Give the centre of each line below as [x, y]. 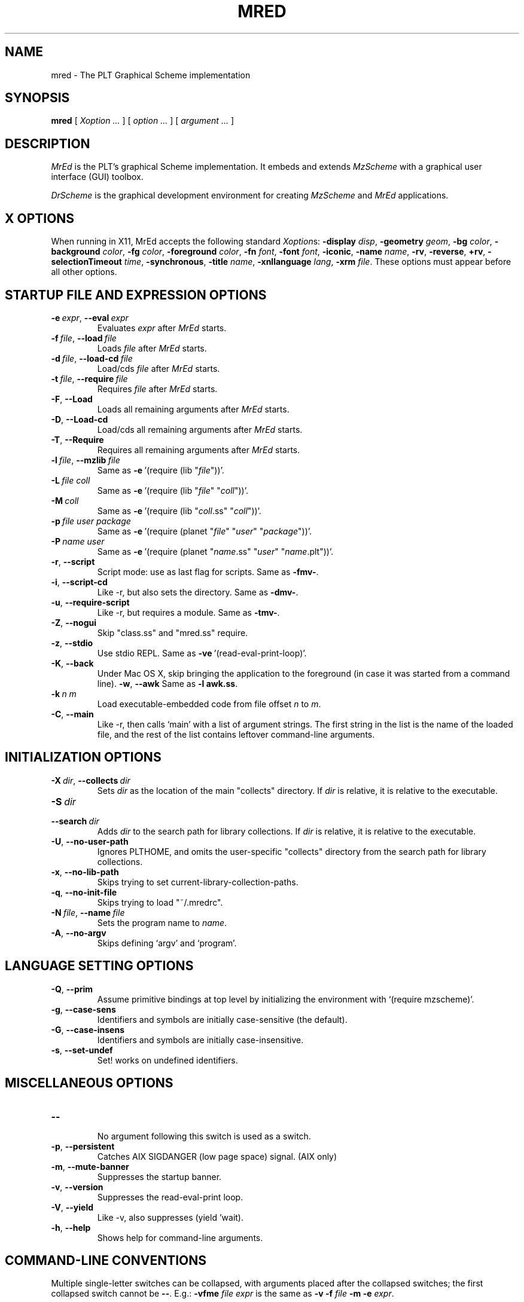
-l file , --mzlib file [86, 460]
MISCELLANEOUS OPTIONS [89, 1083]
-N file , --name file [88, 912]
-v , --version [77, 1187]
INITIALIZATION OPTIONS [83, 757]
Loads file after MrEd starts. [152, 348]
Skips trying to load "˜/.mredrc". [160, 902]
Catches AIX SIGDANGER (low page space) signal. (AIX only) [217, 1156]
